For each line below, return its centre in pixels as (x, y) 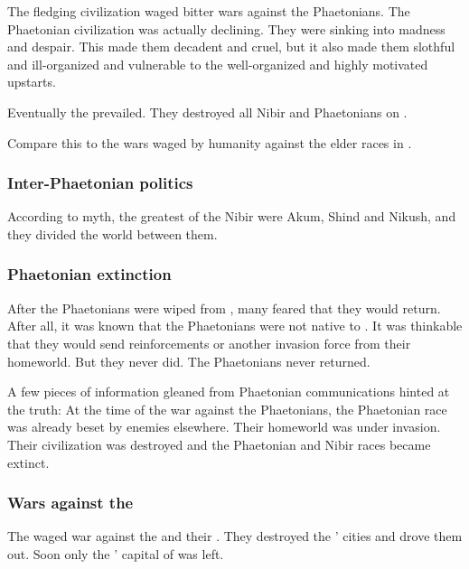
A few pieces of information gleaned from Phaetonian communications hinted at (229, 392)
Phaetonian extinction (89, 274)
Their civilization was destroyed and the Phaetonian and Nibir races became (219, 444)
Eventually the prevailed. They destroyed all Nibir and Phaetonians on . (207, 112)
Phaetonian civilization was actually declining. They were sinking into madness (226, 28)
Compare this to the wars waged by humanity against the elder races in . (210, 142)
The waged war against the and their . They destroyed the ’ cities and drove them (235, 536)
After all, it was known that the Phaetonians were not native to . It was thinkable (235, 326)
